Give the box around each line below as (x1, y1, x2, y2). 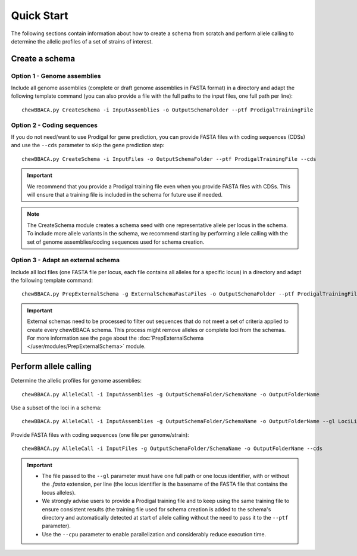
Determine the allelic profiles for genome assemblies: (11, 377, 142, 384)
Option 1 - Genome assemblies (11, 72, 101, 80)
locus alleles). (42, 489, 76, 496)
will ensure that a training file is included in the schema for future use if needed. (27, 191, 223, 198)
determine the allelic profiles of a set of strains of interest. (11, 38, 153, 45)
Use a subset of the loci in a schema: (11, 404, 102, 411)
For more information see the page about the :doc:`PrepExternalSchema (27, 334, 204, 342)
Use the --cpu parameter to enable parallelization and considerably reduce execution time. (42, 530, 267, 538)
